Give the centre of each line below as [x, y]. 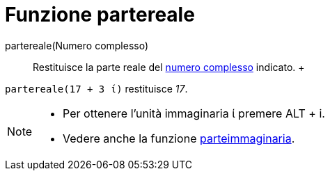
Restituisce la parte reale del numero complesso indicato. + [169, 67]
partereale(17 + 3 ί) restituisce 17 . [96, 88]
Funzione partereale [100, 15]
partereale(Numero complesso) [77, 45]
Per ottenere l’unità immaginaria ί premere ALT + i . [194, 113]
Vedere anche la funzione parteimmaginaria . [179, 138]
